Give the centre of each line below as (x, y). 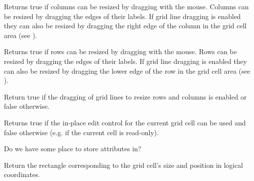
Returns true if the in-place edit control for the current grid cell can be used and (125, 122)
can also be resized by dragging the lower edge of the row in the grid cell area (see (127, 70)
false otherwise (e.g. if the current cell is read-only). (81, 132)
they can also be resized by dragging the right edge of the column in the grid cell (125, 26)
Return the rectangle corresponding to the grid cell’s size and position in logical (124, 165)
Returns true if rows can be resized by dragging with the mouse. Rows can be (120, 51)
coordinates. (22, 174)
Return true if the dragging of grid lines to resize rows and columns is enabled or (125, 96)
